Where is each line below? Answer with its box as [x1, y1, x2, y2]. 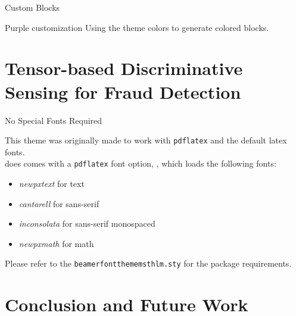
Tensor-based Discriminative [5, 56, 243, 80]
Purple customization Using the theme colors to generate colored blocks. [5, 21, 269, 33]
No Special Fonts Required [5, 114, 102, 126]
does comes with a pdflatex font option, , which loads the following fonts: [5, 157, 276, 170]
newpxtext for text [18, 177, 85, 189]
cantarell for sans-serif [18, 197, 99, 209]
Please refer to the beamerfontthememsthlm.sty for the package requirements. [5, 257, 292, 270]
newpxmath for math [18, 237, 94, 249]
